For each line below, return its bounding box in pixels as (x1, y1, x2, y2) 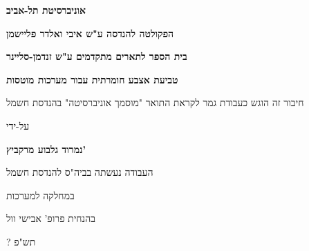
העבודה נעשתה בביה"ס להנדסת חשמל (6, 165, 153, 179)
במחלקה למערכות (6, 188, 75, 202)
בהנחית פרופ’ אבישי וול (6, 211, 95, 225)
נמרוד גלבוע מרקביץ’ (6, 141, 86, 156)
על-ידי (6, 118, 30, 132)
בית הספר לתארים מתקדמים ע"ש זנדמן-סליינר (6, 49, 187, 63)
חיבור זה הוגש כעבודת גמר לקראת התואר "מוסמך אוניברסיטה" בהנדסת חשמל (6, 95, 304, 110)
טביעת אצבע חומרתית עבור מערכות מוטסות (6, 72, 178, 86)
